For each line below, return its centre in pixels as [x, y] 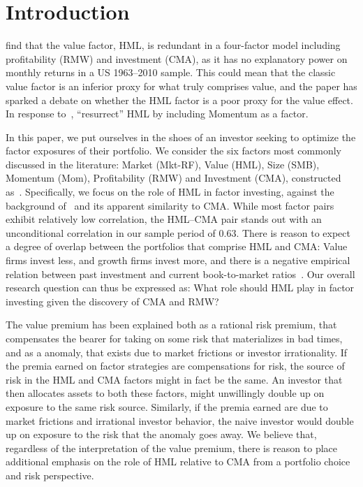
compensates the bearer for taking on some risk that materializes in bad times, [174, 338]
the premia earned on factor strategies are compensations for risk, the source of [175, 366]
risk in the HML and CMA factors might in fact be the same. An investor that [174, 379]
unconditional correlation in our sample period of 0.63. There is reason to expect [178, 232]
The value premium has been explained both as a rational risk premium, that [171, 325]
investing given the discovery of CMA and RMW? [112, 301]
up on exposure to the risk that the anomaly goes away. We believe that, [161, 434]
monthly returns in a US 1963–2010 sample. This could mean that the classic [171, 72]
